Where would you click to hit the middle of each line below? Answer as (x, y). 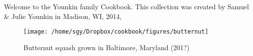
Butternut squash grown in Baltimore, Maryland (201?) (107, 47)
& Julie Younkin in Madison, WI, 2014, (63, 16)
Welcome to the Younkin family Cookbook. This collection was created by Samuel (126, 6)
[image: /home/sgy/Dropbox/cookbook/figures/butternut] (116, 32)
